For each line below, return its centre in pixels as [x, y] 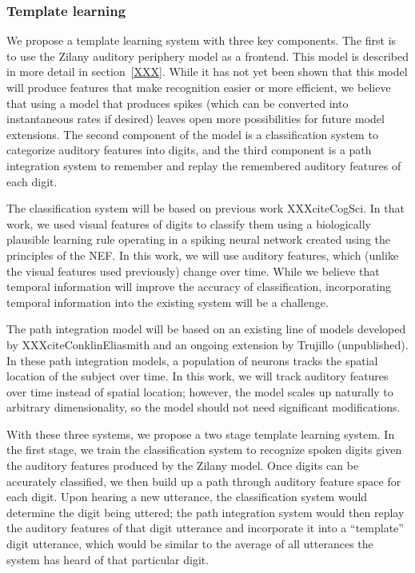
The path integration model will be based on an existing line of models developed [206, 329]
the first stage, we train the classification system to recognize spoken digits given [204, 450]
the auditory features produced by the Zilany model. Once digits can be [183, 466]
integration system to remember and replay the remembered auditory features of [204, 165]
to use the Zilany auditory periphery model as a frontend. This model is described [208, 56]
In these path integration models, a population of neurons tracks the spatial [192, 360]
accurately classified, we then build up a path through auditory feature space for [204, 481]
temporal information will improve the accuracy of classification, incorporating [199, 286]
